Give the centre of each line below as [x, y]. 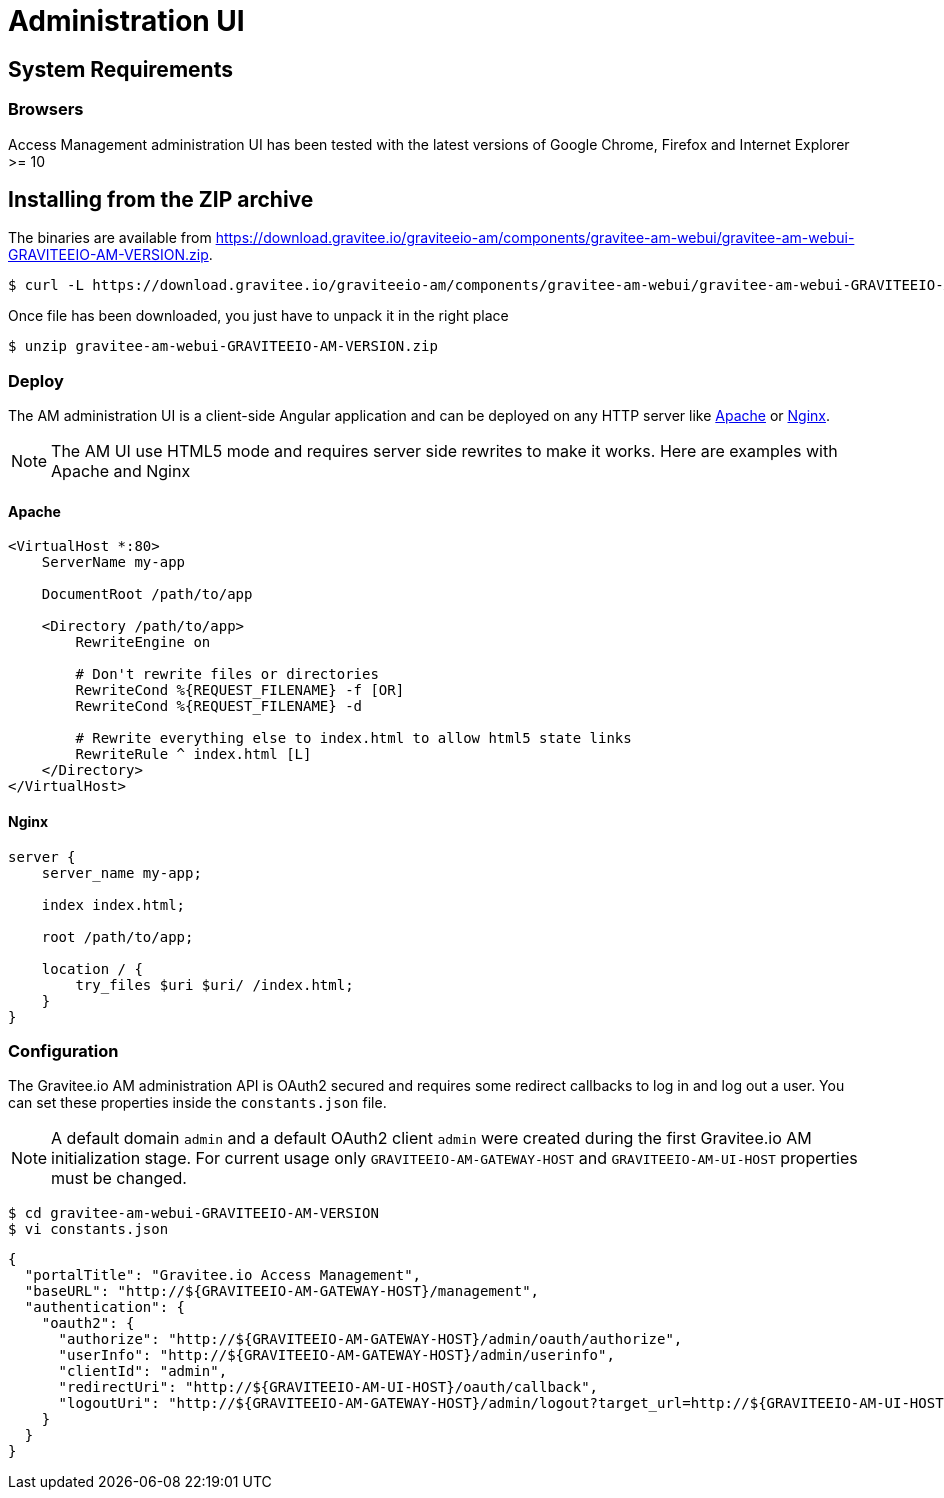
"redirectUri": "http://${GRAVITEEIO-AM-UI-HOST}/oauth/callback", [328, 1387]
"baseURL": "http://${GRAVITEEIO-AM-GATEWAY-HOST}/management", [282, 1291]
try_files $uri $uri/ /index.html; [214, 984]
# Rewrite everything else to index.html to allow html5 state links [353, 738]
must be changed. [119, 1178]
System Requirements [120, 69]
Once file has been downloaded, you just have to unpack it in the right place [258, 316]
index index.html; [113, 904]
